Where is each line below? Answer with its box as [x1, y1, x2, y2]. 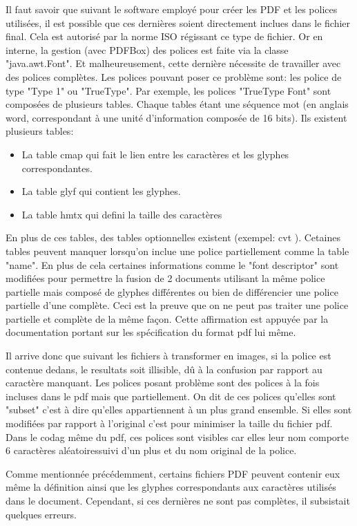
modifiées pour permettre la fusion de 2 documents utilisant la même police [6, 271, 325, 285]
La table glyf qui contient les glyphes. [21, 184, 181, 198]
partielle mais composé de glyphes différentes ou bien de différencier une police [6, 284, 338, 299]
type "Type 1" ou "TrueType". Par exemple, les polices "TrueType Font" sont [6, 83, 331, 97]
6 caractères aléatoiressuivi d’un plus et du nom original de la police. [6, 443, 297, 458]
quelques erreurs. [6, 507, 77, 521]
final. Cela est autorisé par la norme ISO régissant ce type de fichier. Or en [6, 29, 323, 44]
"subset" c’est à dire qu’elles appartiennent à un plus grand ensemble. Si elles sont [6, 402, 352, 417]
